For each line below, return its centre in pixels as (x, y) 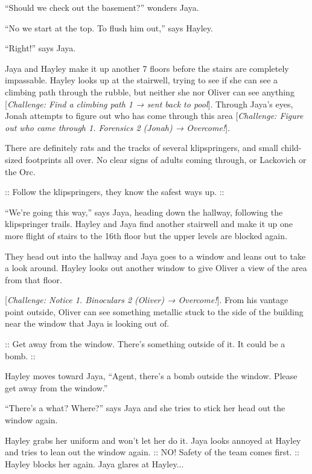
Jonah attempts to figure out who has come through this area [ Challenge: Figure (154, 116)
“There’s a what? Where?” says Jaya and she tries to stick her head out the (145, 408)
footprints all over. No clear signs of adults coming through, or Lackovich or (166, 159)
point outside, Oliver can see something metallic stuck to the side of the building (154, 311)
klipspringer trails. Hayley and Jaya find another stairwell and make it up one (149, 224)
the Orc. (20, 171)
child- (291, 148)
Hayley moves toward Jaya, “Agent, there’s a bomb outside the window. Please (151, 376)
